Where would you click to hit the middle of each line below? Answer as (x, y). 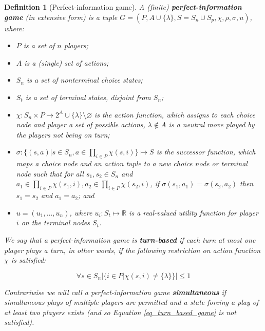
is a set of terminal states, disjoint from (88, 97)
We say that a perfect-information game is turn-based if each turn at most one (130, 239)
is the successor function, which (206, 152)
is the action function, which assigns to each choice (175, 114)
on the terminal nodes (55, 222)
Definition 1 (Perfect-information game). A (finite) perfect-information (123, 7)
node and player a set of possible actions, (81, 124)
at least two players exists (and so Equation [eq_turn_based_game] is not (120, 312)
